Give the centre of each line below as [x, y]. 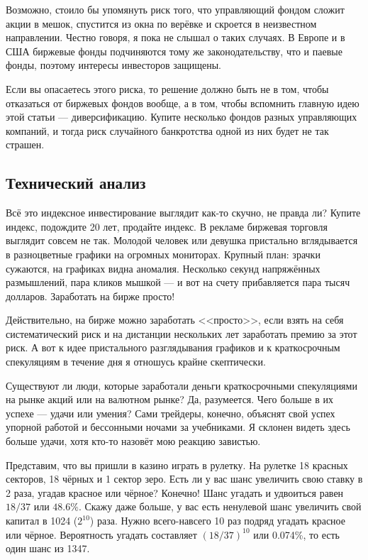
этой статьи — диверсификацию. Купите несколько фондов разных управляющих [182, 117]
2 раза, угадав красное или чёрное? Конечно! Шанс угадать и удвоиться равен [175, 492]
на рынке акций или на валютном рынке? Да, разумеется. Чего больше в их [169, 399]
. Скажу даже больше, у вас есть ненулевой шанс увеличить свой [220, 506]
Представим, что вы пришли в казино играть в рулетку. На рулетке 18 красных [177, 465]
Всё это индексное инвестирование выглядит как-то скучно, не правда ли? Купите [183, 213]
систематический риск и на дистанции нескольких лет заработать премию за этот [182, 333]
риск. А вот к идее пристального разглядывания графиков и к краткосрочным [173, 347]
